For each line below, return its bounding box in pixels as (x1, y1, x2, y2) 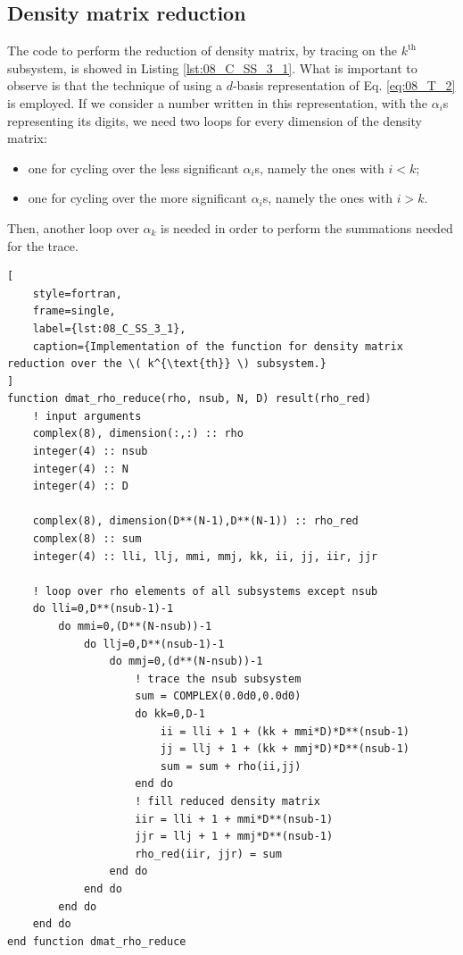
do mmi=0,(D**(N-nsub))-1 (58, 620, 212, 633)
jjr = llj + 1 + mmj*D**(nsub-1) (135, 830, 334, 843)
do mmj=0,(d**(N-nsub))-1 (109, 655, 263, 668)
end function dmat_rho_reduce (7, 934, 186, 948)
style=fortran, (32, 287, 122, 300)
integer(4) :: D (32, 480, 129, 493)
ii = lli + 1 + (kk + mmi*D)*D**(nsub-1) (160, 725, 410, 738)
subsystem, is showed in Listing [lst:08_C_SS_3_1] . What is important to (7, 58, 418, 77)
